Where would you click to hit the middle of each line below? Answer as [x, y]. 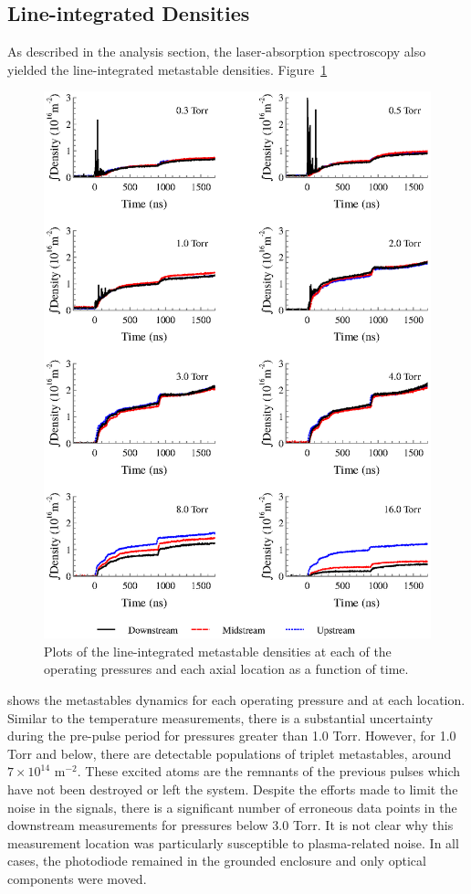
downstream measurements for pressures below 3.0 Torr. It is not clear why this [230, 825]
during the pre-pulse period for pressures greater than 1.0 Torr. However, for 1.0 [232, 736]
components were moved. [77, 878]
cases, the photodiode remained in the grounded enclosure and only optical [217, 861]
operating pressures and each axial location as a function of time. [226, 669]
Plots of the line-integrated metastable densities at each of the [218, 651]
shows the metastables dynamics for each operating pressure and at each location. [236, 700]
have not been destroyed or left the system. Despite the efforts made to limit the [233, 789]
